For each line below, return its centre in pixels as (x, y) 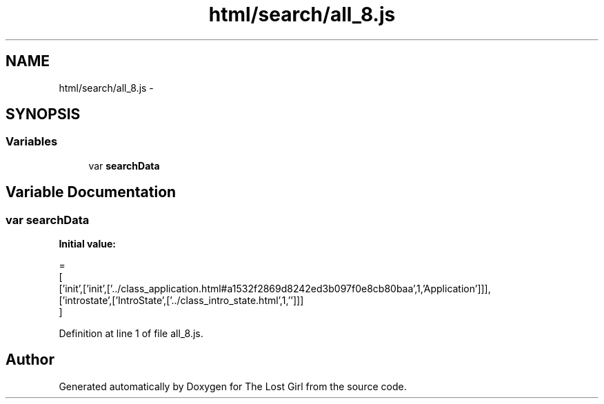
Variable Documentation (91, 192)
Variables (32, 142)
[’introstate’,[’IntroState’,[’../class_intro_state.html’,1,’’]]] (181, 301)
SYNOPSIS (43, 114)
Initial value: (87, 244)
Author (30, 360)
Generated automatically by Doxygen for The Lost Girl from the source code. (233, 386)
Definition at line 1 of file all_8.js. (131, 334)
